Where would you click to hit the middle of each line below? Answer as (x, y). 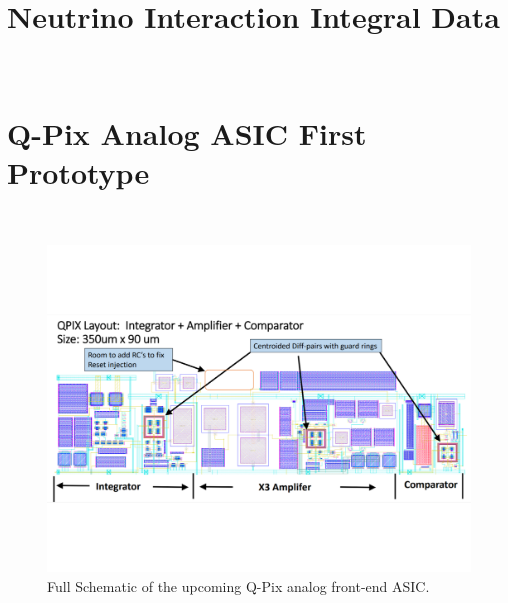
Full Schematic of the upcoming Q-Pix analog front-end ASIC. (238, 585)
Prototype (78, 172)
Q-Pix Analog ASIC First (187, 132)
